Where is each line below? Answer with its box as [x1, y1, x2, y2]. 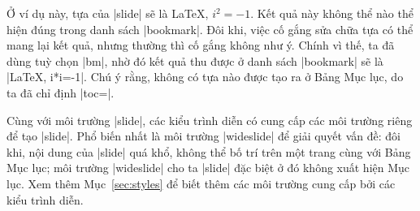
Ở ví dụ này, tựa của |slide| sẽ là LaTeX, [6, 5, 209, 21]
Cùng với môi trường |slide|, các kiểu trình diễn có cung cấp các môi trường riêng [6, 111, 413, 128]
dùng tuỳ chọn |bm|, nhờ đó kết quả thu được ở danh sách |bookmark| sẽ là [6, 52, 383, 69]
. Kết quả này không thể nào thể [250, 5, 414, 21]
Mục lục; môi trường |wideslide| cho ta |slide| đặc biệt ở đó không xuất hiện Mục [6, 159, 410, 176]
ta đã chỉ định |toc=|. [6, 84, 115, 101]
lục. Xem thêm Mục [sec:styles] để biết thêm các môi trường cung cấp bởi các [6, 174, 396, 192]
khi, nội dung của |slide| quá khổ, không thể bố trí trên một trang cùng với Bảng [6, 143, 411, 160]
